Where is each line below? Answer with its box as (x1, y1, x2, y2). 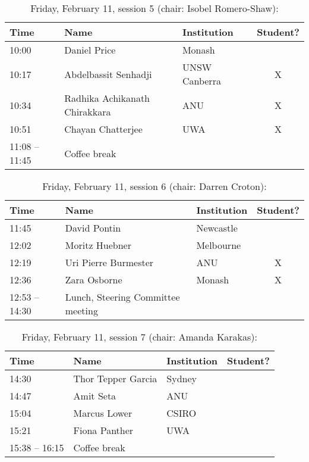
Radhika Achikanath (64, 91, 150, 105)
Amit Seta (73, 389, 116, 402)
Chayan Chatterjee (64, 122, 143, 136)
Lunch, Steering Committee (65, 290, 180, 304)
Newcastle (196, 221, 238, 235)
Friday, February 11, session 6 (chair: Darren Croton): (42, 179, 267, 193)
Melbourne (196, 238, 241, 252)
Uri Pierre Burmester (65, 255, 154, 269)
